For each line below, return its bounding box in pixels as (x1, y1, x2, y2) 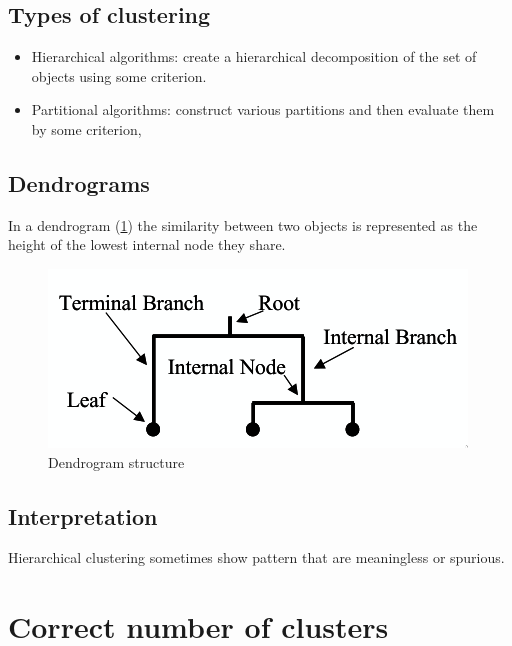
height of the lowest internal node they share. (8, 234, 286, 255)
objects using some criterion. (31, 65, 207, 86)
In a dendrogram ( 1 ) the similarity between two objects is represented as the (8, 214, 478, 235)
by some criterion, (31, 118, 142, 139)
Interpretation (8, 500, 158, 531)
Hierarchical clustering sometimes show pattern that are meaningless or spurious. (8, 547, 505, 568)
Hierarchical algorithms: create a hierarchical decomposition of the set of (31, 46, 477, 67)
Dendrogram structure (48, 451, 185, 472)
